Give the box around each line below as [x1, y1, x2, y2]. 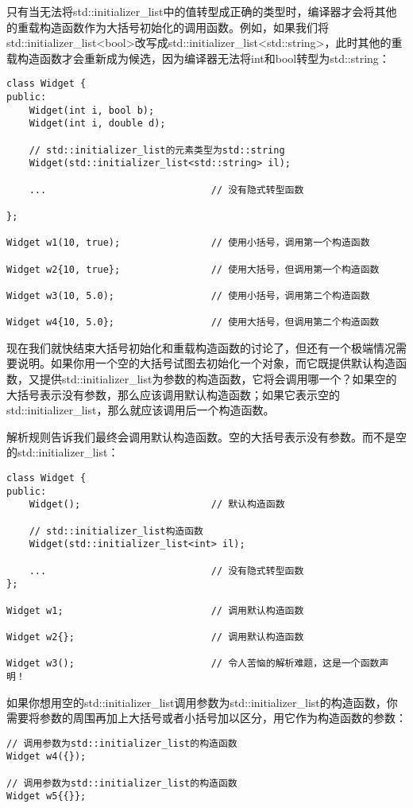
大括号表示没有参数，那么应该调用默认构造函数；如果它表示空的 [6, 386, 340, 402]
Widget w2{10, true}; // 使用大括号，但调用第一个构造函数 [6, 263, 380, 275]
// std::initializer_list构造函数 [29, 525, 204, 537]
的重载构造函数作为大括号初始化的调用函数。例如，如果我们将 [6, 18, 329, 35]
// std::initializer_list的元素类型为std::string [29, 144, 285, 156]
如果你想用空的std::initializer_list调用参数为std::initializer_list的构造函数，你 [6, 693, 398, 710]
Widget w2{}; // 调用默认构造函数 [6, 631, 304, 643]
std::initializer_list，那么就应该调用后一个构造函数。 [6, 402, 275, 418]
